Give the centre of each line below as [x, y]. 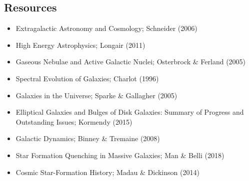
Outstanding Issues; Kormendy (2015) [74, 121]
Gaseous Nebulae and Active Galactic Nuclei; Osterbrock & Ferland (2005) [131, 62]
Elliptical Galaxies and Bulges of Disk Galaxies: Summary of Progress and [130, 112]
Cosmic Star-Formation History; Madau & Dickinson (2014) [107, 172]
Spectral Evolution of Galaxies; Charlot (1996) [87, 78]
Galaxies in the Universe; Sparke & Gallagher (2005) [96, 95]
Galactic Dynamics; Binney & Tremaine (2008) [88, 138]
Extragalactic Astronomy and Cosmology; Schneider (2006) [106, 28]
